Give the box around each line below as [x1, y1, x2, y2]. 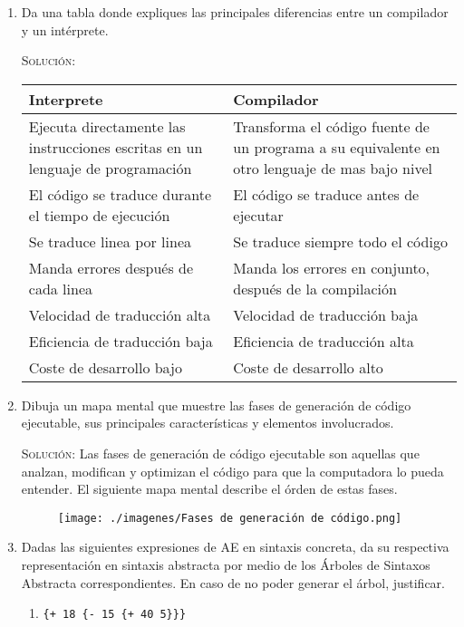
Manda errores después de [28, 256, 194, 278]
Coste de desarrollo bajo [28, 356, 182, 378]
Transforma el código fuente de [233, 115, 430, 137]
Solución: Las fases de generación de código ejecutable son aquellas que [21, 443, 420, 462]
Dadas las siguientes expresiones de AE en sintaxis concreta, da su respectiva [21, 537, 449, 556]
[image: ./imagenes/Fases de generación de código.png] [57, 511, 402, 525]
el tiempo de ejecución [28, 204, 170, 226]
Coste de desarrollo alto [233, 356, 383, 378]
